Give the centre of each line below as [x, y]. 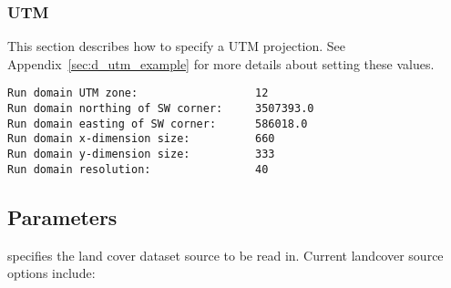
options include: [51, 273]
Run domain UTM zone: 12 [138, 93]
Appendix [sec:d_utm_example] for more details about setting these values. [221, 63]
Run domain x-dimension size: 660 [141, 139]
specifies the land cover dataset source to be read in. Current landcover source [225, 255]
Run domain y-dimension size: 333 [141, 154]
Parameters [62, 216]
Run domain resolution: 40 [138, 169]
